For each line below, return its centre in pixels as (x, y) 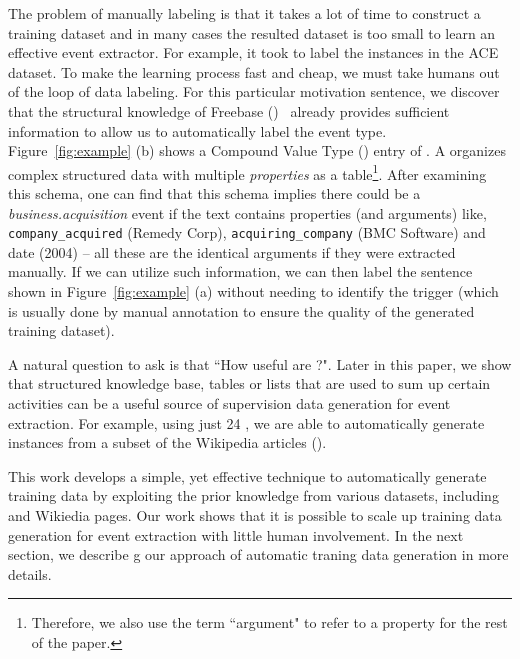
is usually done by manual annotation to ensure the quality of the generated (241, 310)
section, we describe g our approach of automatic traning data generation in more (258, 554)
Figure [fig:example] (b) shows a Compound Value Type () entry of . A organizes (257, 150)
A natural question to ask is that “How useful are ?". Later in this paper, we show (260, 363)
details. (30, 573)
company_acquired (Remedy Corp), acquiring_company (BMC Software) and (247, 232)
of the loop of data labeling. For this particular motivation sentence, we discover (254, 91)
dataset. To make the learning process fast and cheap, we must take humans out (254, 71)
